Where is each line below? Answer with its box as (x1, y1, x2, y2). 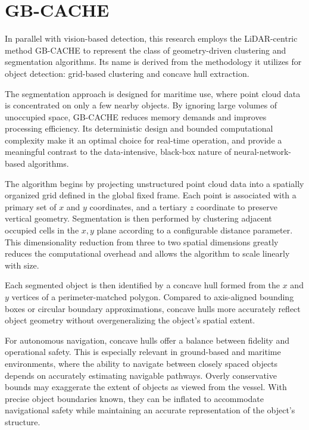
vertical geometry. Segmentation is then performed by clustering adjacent (5, 212, 272, 225)
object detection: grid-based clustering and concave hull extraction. (5, 67, 249, 79)
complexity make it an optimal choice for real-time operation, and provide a (5, 133, 282, 146)
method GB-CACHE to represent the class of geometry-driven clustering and (5, 43, 286, 56)
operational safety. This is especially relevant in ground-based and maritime (5, 345, 281, 358)
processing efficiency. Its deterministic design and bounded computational (5, 122, 273, 135)
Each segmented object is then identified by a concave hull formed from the (5, 279, 280, 291)
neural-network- (233, 145, 291, 158)
